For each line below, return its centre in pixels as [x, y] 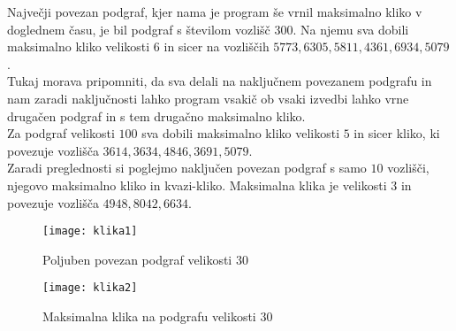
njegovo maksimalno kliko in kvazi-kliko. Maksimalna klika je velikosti [197, 185]
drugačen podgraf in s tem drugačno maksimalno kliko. [156, 115]
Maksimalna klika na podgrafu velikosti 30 [158, 316]
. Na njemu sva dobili [351, 29]
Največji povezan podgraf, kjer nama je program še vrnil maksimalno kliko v [215, 12]
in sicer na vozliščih [217, 46]
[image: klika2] [90, 288]
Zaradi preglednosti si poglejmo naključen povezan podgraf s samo [187, 168]
